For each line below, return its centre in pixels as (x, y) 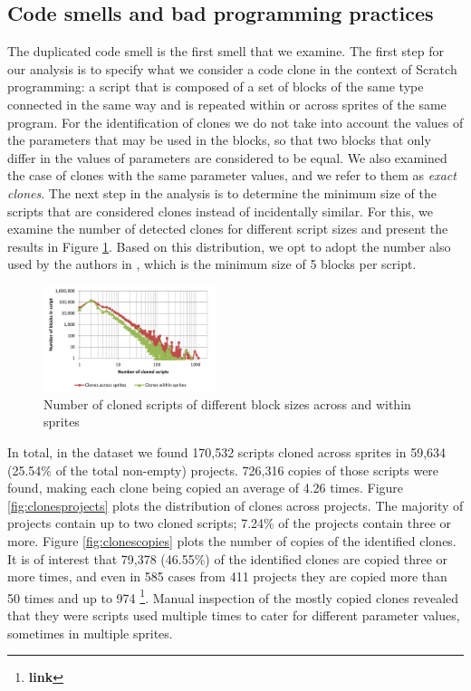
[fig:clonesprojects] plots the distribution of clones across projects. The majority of (235, 505)
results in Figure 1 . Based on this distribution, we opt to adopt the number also (229, 246)
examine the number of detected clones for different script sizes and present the (228, 229)
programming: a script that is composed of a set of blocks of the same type (216, 86)
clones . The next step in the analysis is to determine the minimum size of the (222, 192)
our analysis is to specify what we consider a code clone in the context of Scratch (232, 68)
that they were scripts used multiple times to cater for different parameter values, (234, 614)
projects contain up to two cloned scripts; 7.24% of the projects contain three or (230, 523)
